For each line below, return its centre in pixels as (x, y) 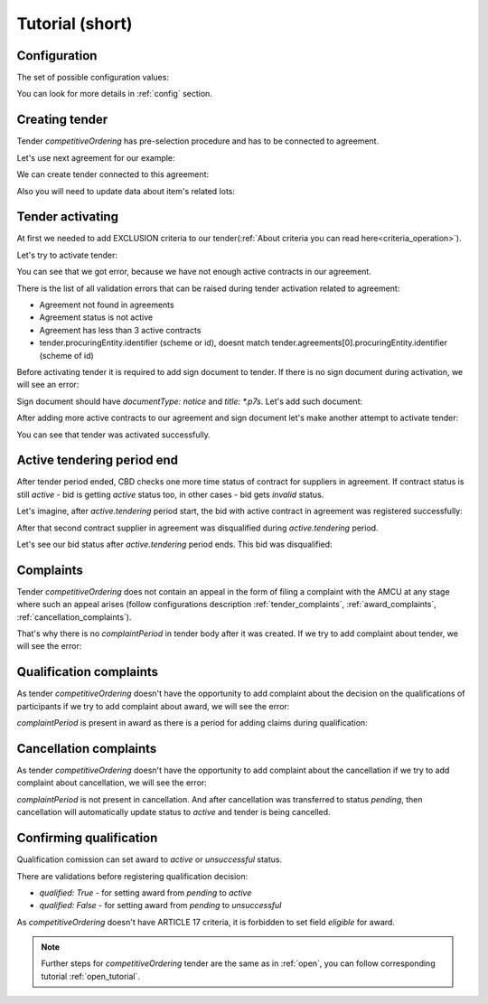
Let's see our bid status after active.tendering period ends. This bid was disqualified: (175, 544)
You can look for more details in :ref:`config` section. (114, 94)
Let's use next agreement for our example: (96, 157)
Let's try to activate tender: (67, 255)
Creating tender (62, 120)
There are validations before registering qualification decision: (132, 876)
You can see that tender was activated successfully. (114, 435)
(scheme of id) (66, 355)
